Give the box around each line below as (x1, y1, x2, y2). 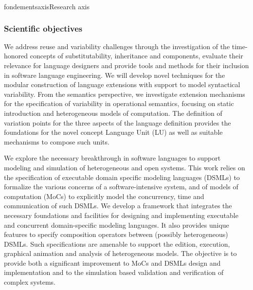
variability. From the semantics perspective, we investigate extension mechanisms (4, 89, 245, 99)
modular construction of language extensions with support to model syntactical (4, 79, 240, 90)
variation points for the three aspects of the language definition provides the (4, 117, 231, 127)
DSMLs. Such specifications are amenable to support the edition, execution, (4, 238, 230, 249)
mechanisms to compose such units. (4, 136, 109, 146)
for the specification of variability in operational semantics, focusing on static (4, 98, 234, 109)
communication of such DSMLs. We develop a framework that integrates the (4, 200, 232, 211)
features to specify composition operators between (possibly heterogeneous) (4, 229, 228, 239)
